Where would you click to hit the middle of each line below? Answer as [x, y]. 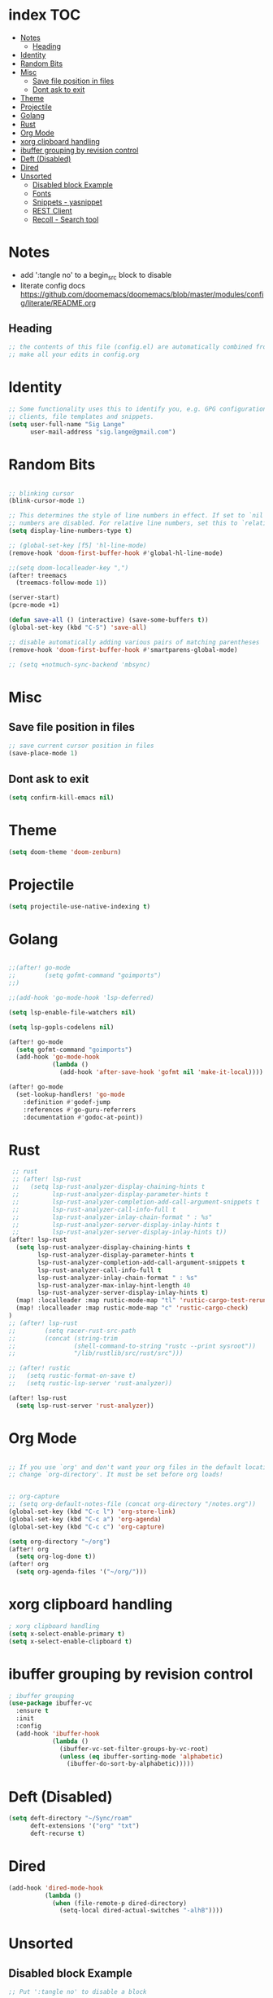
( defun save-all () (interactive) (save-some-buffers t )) [108, 620]
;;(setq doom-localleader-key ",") [69, 568]
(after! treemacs [38, 575]
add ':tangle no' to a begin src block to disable [96, 276]
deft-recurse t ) [57, 1834]
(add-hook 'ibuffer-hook [58, 1733]
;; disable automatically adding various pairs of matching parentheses [134, 642]
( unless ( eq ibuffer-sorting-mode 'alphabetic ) [141, 1756]
